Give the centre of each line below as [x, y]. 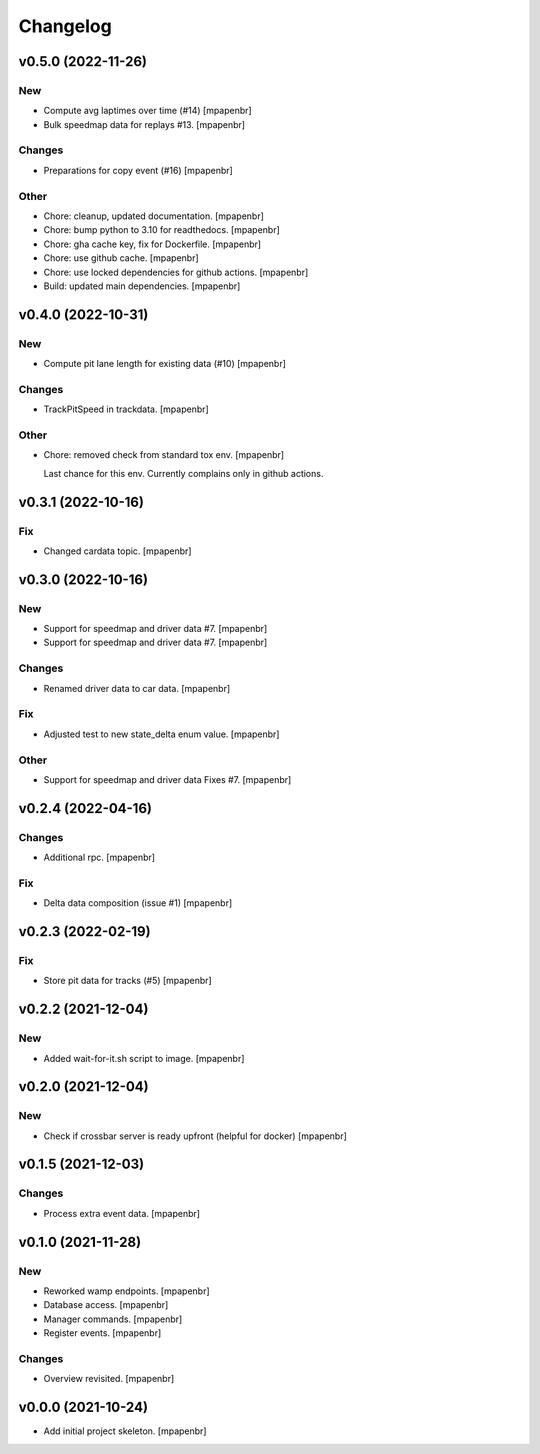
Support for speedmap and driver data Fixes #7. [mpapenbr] [167, 779]
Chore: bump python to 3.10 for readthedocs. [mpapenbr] [161, 230]
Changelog [65, 26]
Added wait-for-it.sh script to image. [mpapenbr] [144, 1058]
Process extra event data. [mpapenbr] [121, 1213]
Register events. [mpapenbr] [102, 1333]
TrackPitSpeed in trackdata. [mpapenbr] [126, 409]
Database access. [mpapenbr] [106, 1305]
